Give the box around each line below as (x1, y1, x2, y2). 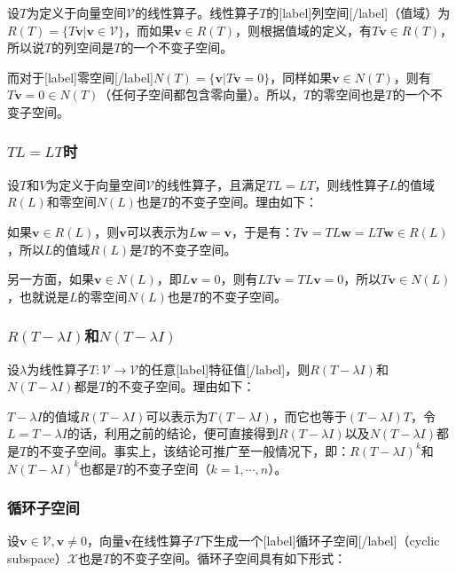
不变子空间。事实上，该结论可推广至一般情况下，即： (39, 441, 350, 459)
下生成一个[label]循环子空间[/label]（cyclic (200, 531, 440, 550)
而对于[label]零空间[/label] (7, 67, 153, 86)
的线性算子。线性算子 (135, 4, 260, 21)
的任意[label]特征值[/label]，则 (138, 359, 311, 378)
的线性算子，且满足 (154, 175, 267, 193)
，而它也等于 (271, 406, 347, 425)
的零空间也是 (311, 85, 386, 104)
